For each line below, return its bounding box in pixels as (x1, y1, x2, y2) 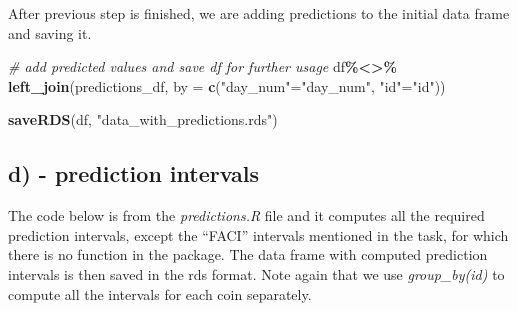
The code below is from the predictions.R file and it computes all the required (8, 205, 485, 226)
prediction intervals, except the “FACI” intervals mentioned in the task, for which (8, 224, 509, 245)
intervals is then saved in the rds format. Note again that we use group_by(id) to (8, 263, 505, 284)
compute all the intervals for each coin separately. (8, 283, 312, 304)
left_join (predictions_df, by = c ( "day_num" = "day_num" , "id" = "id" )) (8, 75, 446, 96)
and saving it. (8, 22, 92, 43)
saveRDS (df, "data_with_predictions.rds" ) (8, 109, 278, 130)
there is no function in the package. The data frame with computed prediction (8, 244, 488, 265)
